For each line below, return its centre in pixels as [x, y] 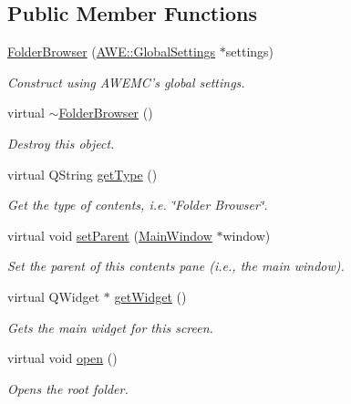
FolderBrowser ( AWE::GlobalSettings [112, 52]
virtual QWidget [54, 296]
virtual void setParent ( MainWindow [110, 235]
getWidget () [150, 296]
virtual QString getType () [83, 174]
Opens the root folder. [68, 388]
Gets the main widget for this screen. [110, 327]
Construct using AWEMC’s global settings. [126, 82]
